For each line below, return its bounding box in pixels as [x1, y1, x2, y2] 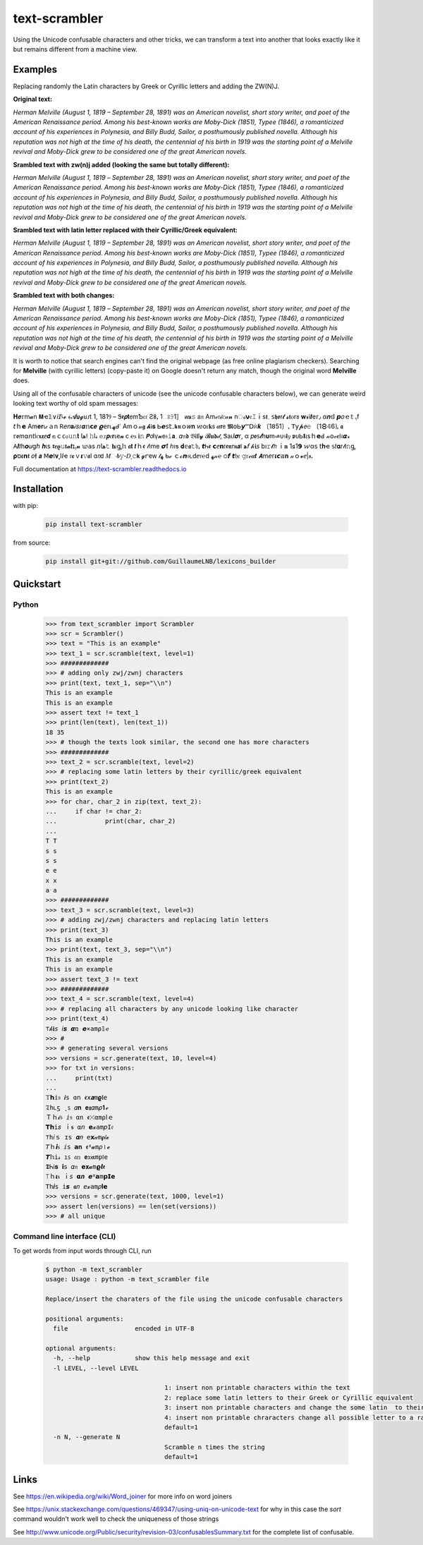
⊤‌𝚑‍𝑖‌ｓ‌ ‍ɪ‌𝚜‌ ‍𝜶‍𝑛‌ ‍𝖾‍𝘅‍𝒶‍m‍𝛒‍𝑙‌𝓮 [45, 1133, 109, 1141]
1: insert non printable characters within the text [164, 1383, 350, 1392]
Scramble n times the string [164, 1443, 265, 1451]
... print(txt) [45, 1074, 113, 1082]
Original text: [13, 95, 53, 104]
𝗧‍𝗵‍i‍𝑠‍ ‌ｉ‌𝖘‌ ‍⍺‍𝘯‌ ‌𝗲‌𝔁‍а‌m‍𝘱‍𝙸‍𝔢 [45, 1123, 114, 1132]
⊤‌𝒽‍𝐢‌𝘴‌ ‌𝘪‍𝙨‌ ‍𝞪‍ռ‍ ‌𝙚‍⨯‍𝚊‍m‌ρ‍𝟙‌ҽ [45, 1024, 109, 1033]
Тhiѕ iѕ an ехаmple [45, 787, 113, 796]
